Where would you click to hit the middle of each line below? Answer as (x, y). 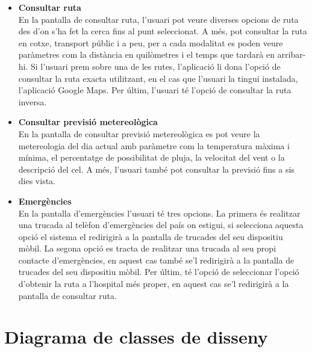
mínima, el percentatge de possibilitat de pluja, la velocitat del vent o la (151, 157)
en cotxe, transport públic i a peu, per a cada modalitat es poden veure (151, 42)
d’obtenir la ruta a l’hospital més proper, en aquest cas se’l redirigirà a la (154, 284)
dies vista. (37, 181)
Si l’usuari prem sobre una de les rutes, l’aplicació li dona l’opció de (156, 66)
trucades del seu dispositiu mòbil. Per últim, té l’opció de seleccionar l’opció (159, 272)
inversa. (33, 101)
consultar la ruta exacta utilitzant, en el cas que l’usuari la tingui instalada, (158, 78)
